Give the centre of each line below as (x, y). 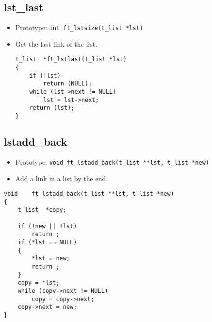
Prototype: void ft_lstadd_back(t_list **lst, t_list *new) (112, 161)
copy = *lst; (39, 283)
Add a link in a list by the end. (62, 178)
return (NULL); (68, 84)
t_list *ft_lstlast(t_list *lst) (71, 59)
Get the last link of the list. (56, 43)
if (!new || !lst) (47, 226)
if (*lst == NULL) (47, 243)
